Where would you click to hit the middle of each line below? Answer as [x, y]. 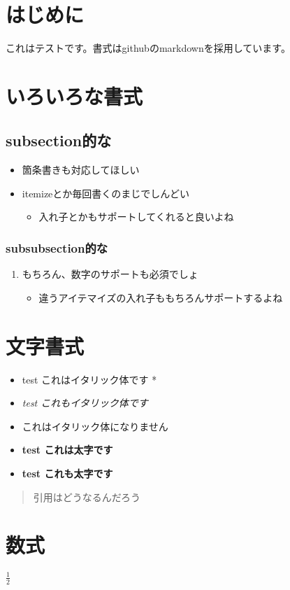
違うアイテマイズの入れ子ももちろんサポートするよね [161, 297]
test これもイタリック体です [85, 403]
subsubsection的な [57, 248]
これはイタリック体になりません [95, 426]
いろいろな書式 [74, 96]
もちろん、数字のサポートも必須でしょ [110, 274]
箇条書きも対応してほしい [81, 170]
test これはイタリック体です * [89, 379]
